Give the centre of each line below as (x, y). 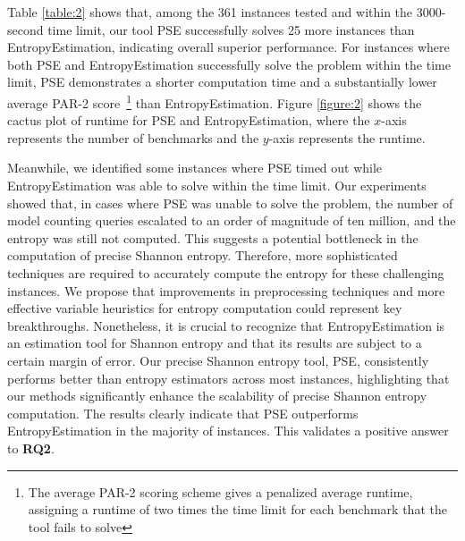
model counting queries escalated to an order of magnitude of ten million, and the (232, 220)
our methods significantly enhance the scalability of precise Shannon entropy (217, 396)
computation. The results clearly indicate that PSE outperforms (183, 413)
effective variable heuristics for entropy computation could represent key (205, 308)
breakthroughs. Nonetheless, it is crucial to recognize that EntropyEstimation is (226, 325)
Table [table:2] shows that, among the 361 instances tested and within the (210, 12)
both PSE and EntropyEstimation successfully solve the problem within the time (229, 64)
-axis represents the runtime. (347, 137)
